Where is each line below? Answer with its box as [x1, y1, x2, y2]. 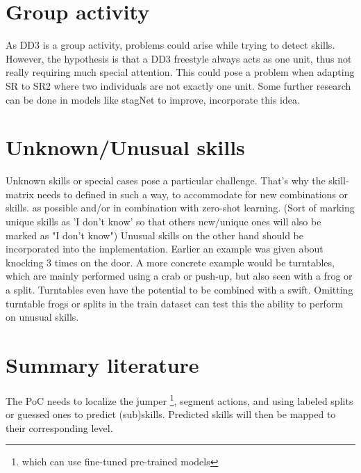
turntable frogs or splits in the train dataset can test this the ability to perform [6, 296, 344, 310]
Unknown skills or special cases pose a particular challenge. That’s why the [6, 173, 326, 188]
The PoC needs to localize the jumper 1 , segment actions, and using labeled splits [6, 391, 353, 408]
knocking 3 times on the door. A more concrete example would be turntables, [6, 255, 335, 269]
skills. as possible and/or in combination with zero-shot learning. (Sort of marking [6, 200, 355, 215]
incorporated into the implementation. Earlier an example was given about [6, 241, 324, 256]
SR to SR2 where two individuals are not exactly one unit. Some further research [6, 78, 351, 93]
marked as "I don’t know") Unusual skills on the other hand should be [6, 227, 304, 242]
